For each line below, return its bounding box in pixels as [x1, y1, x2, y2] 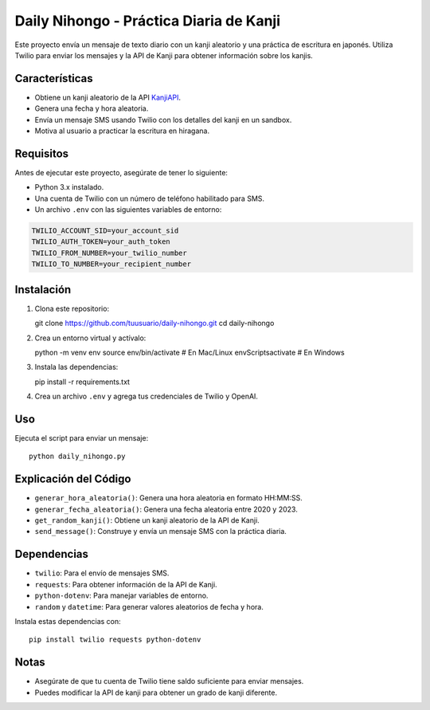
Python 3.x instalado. [34, 182, 104, 192]
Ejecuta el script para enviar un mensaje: [14, 433, 149, 442]
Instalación [14, 283, 72, 296]
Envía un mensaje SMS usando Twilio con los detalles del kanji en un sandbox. [34, 115, 292, 124]
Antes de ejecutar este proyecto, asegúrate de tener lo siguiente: [14, 167, 229, 177]
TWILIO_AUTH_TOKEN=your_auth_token [31, 237, 170, 246]
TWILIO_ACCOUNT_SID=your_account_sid [31, 226, 179, 235]
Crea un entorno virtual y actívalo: [34, 333, 147, 343]
